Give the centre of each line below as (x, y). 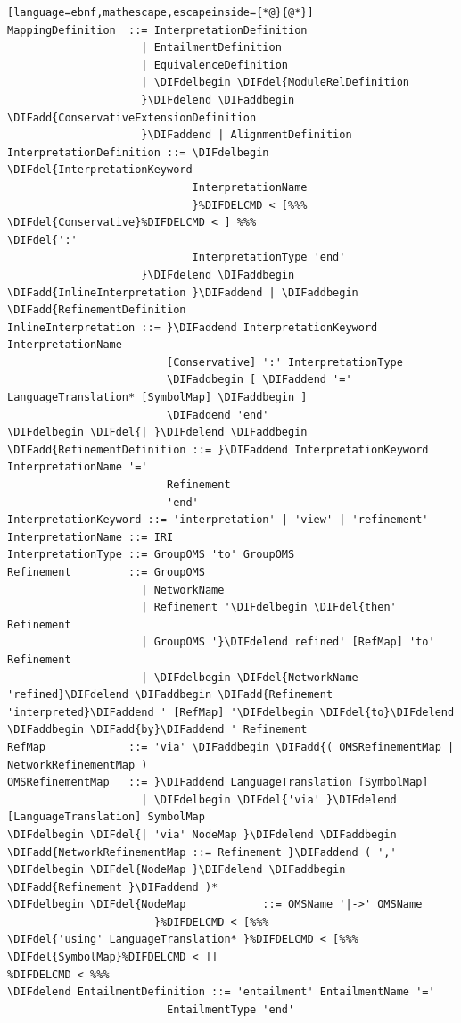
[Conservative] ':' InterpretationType (284, 362)
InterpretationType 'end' (269, 258)
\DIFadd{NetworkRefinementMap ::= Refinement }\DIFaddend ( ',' (202, 852)
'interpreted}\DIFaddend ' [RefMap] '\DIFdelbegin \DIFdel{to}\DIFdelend (231, 712)
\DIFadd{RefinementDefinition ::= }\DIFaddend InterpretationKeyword (218, 449)
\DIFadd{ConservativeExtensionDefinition (132, 117)
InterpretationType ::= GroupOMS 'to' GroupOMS (151, 555)
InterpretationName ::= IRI (91, 537)
